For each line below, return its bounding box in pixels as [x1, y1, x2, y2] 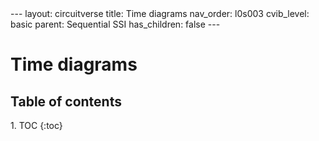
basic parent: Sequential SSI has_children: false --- [10, 18, 221, 30]
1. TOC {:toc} [10, 120, 63, 131]
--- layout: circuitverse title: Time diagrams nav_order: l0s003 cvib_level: [10, 8, 310, 19]
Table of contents [10, 93, 122, 110]
